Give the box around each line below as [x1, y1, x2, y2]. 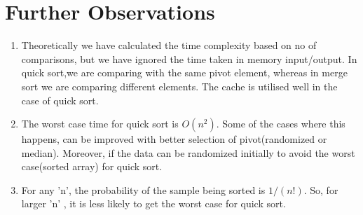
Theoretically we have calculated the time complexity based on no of [21, 38, 317, 53]
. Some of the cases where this [216, 116, 345, 131]
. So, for [303, 182, 338, 197]
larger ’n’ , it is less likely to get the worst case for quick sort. [21, 196, 286, 211]
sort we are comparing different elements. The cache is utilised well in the [21, 78, 338, 93]
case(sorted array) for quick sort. [21, 159, 163, 174]
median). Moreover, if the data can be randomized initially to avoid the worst [21, 145, 355, 160]
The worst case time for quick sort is [21, 116, 179, 131]
